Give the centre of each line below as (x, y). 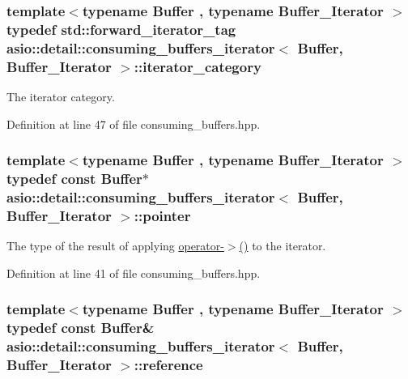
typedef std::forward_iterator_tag (121, 29)
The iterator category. (61, 96)
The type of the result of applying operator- (115, 246)
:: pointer (162, 215)
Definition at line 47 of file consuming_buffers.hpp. (134, 123)
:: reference (168, 365)
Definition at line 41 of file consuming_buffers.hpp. (134, 273)
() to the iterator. (283, 246)
